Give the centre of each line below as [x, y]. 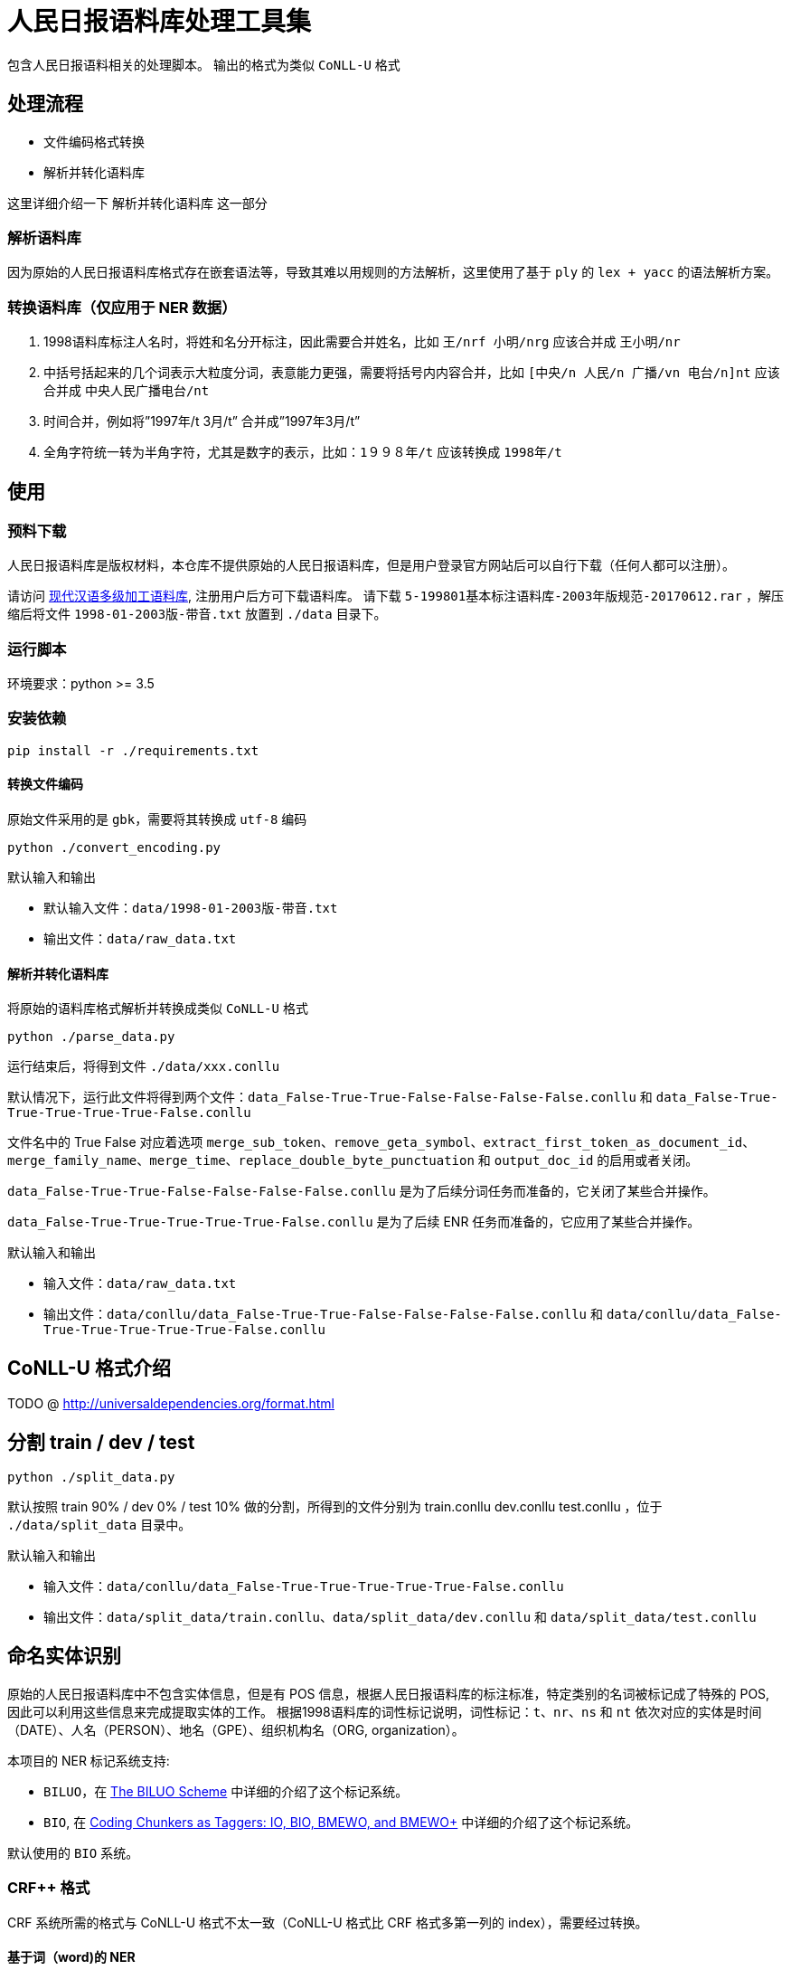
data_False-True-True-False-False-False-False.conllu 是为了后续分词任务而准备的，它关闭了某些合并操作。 [362, 1191]
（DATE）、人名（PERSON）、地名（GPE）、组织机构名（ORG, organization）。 [236, 1729]
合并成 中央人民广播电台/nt [127, 391]
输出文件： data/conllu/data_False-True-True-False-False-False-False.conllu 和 [323, 1314]
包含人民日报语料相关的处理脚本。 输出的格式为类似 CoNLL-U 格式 [204, 64]
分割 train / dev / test [101, 1442]
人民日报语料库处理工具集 [160, 22]
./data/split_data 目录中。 [99, 1524]
